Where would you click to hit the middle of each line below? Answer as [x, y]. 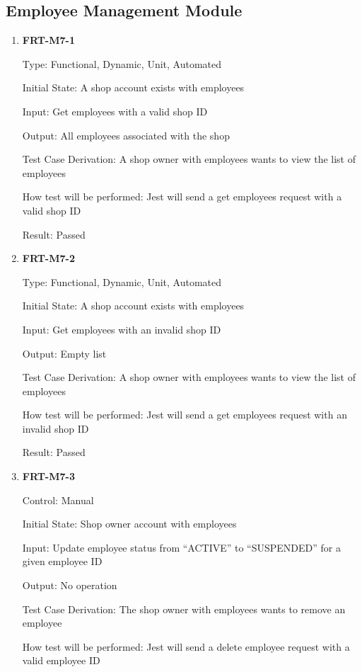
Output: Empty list [64, 353]
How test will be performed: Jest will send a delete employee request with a [186, 646]
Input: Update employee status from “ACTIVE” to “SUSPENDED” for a [181, 547]
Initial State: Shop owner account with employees [129, 524]
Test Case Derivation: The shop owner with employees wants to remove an [184, 609]
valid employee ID [61, 660]
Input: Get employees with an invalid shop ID [122, 329]
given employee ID [62, 561]
